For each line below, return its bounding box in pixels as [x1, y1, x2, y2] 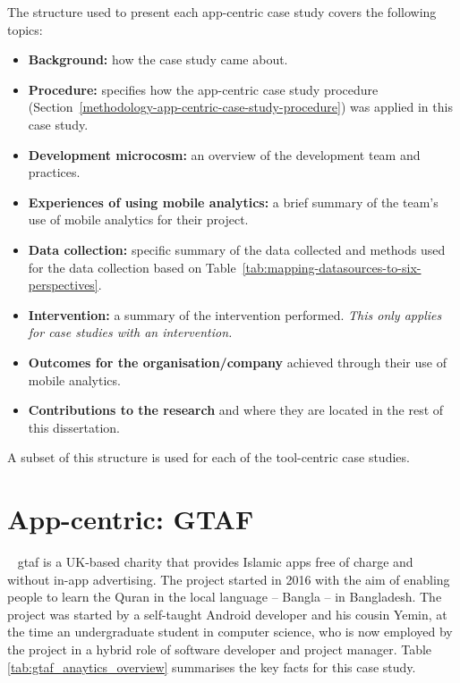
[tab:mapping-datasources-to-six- [242, 257, 422, 276]
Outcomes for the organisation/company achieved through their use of [28, 352, 447, 371]
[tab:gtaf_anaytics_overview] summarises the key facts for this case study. [7, 657, 416, 676]
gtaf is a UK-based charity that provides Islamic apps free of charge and [17, 552, 413, 570]
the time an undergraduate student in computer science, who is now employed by [7, 622, 453, 641]
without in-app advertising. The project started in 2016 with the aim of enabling [7, 569, 450, 588]
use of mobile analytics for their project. [28, 210, 249, 229]
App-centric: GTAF [7, 501, 254, 537]
